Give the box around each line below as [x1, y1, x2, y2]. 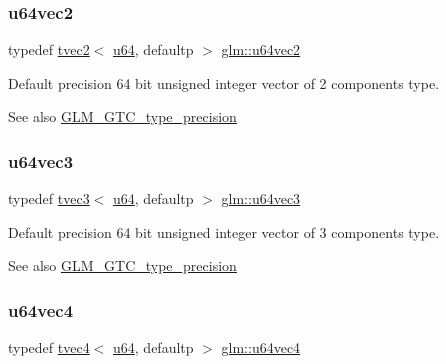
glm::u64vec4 [221, 337, 301, 358]
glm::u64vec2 [221, 39, 301, 60]
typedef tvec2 [8, 39, 90, 60]
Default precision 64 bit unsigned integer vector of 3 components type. [8, 221, 440, 242]
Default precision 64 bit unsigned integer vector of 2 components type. [8, 72, 440, 93]
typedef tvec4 [8, 337, 90, 358]
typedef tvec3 [8, 188, 90, 209]
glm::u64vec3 [221, 188, 301, 209]
